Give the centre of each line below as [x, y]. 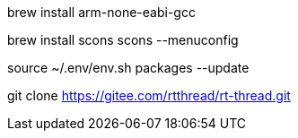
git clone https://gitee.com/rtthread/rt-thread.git [149, 95]
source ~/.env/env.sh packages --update [128, 68]
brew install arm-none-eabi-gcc [101, 12]
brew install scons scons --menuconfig [123, 40]
